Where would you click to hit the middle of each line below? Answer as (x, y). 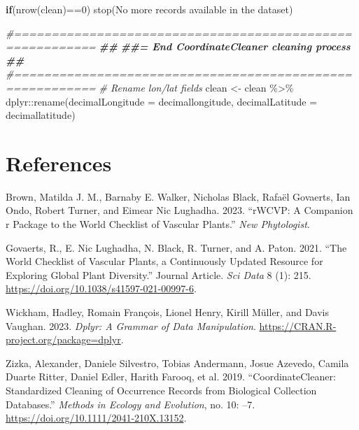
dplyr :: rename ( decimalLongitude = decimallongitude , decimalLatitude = (162, 101)
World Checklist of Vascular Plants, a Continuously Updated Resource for (164, 261)
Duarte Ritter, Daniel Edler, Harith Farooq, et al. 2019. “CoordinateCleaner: (171, 377)
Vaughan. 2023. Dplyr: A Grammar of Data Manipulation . (131, 325)
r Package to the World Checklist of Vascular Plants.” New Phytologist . (158, 224)
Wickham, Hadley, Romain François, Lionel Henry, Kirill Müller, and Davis (167, 312)
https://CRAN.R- (298, 325)
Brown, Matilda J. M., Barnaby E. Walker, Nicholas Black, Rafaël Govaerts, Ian (178, 196)
